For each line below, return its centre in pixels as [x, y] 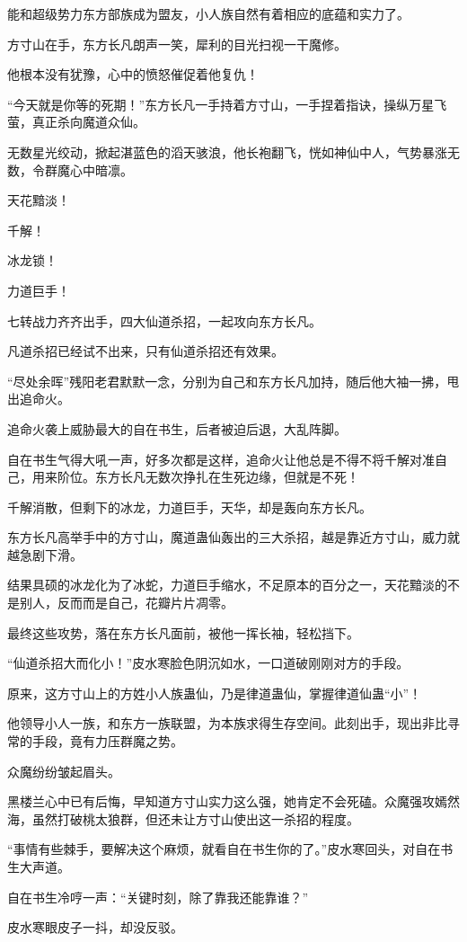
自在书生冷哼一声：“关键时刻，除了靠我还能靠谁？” [158, 897]
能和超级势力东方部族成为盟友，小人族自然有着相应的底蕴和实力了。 [208, 13]
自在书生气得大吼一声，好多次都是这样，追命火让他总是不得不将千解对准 [221, 459]
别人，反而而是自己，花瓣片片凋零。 [126, 603]
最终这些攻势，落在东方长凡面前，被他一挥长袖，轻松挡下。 [183, 632]
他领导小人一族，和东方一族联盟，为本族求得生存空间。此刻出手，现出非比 [227, 723]
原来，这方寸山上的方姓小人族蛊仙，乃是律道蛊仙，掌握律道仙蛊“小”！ [215, 693]
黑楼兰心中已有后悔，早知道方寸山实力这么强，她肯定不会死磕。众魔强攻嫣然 [233, 801]
